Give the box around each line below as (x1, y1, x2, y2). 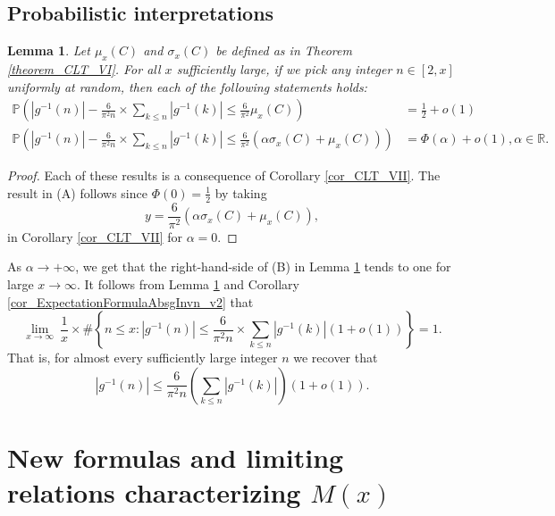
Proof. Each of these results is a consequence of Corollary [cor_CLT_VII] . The (7, 166, 441, 185)
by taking (214, 183, 267, 202)
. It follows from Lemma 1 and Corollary (77, 274, 299, 293)
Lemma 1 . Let (7, 41, 90, 60)
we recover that (293, 348, 378, 367)
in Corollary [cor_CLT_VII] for (7, 227, 182, 246)
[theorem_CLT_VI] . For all (7, 60, 161, 78)
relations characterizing (7, 474, 301, 511)
